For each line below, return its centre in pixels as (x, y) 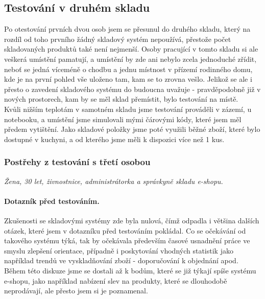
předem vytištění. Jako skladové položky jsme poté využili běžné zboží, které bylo (132, 129)
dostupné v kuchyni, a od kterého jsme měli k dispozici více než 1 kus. (114, 139)
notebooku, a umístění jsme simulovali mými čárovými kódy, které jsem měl (123, 119)
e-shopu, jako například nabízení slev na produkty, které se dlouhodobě (116, 280)
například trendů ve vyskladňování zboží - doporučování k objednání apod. (121, 260)
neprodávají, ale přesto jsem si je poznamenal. (76, 291)
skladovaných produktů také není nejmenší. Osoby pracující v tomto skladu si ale (131, 49)
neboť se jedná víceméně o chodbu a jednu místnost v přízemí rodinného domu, (128, 69)
